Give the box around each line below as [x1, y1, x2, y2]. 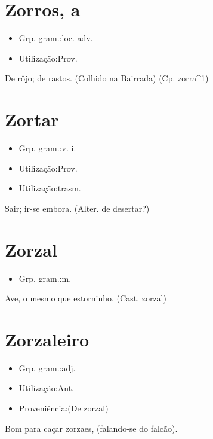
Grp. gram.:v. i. [18, 142, 76, 154]
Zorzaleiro [5, 327, 89, 351]
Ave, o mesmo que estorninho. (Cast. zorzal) [5, 292, 166, 304]
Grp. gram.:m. [18, 272, 72, 284]
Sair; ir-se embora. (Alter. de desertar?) [5, 202, 150, 214]
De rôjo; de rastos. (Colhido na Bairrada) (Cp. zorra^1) [5, 72, 209, 84]
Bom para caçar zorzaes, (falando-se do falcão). [5, 422, 178, 434]
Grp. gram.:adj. [18, 361, 76, 374]
